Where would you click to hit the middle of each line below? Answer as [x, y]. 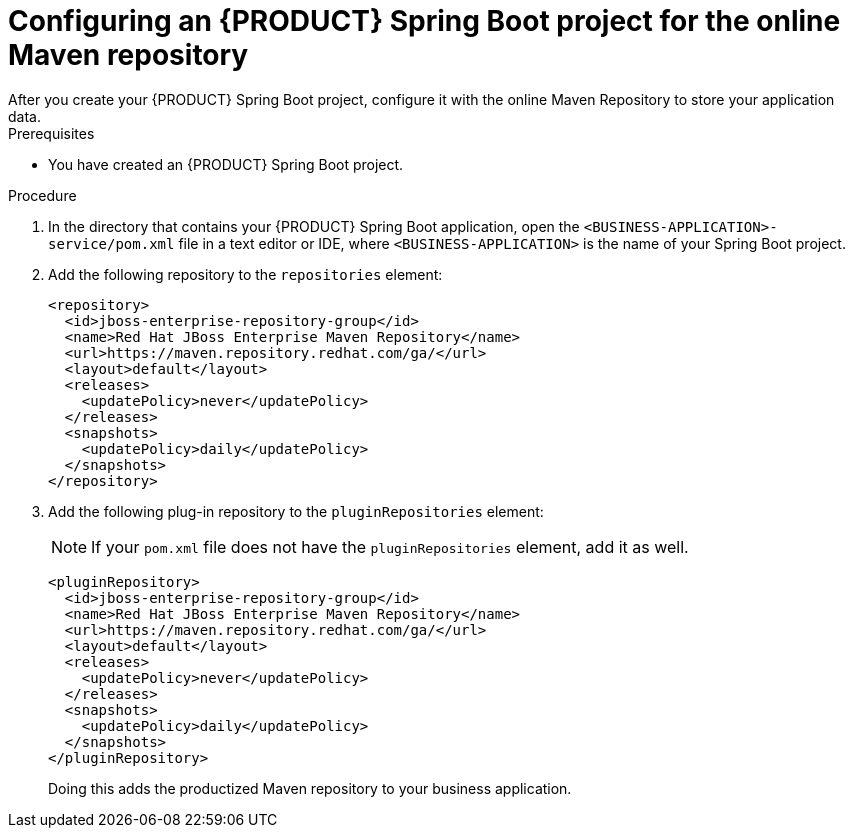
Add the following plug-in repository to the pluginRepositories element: [296, 511]
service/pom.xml [111, 243]
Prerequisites [51, 133]
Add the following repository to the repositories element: [245, 274]
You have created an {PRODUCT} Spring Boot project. [226, 164]
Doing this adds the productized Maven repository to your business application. [310, 788]
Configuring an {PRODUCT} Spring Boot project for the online [424, 21]
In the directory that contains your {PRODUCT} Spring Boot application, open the [314, 226]
